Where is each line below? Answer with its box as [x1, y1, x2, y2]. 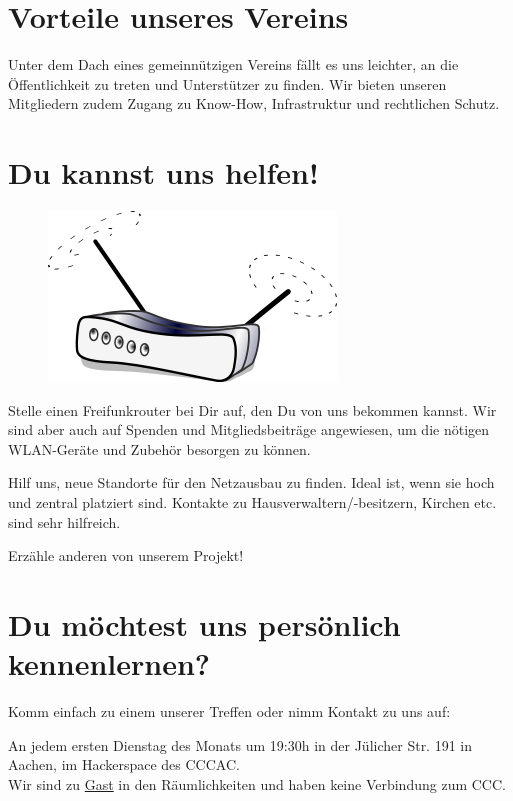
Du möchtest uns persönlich [8, 603, 401, 644]
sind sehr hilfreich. [8, 511, 121, 532]
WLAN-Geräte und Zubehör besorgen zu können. [8, 438, 311, 459]
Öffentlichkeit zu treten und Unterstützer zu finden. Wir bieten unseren [8, 73, 447, 94]
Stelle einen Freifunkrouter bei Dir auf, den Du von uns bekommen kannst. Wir [8, 399, 497, 420]
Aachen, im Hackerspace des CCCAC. [8, 754, 240, 775]
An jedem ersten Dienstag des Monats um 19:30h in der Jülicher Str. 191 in [8, 734, 473, 755]
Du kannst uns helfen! [8, 152, 319, 193]
